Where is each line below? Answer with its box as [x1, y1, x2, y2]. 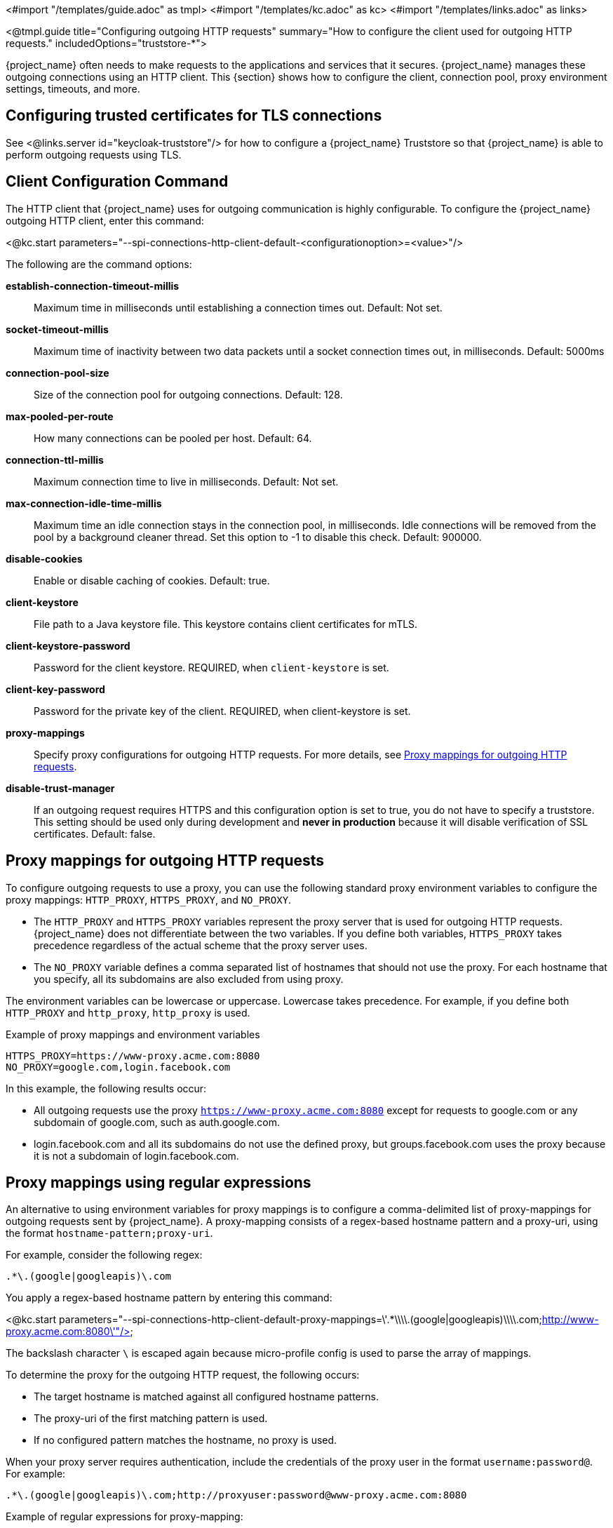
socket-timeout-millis [6, 323, 109, 335]
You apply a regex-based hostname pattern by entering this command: [6, 1292, 332, 1304]
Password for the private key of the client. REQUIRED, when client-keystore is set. [34, 704, 411, 717]
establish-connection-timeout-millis [6, 279, 180, 292]
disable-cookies [6, 552, 83, 565]
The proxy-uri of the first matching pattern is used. [34, 1412, 268, 1425]
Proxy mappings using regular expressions [6, 1173, 311, 1191]
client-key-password [6, 683, 105, 695]
